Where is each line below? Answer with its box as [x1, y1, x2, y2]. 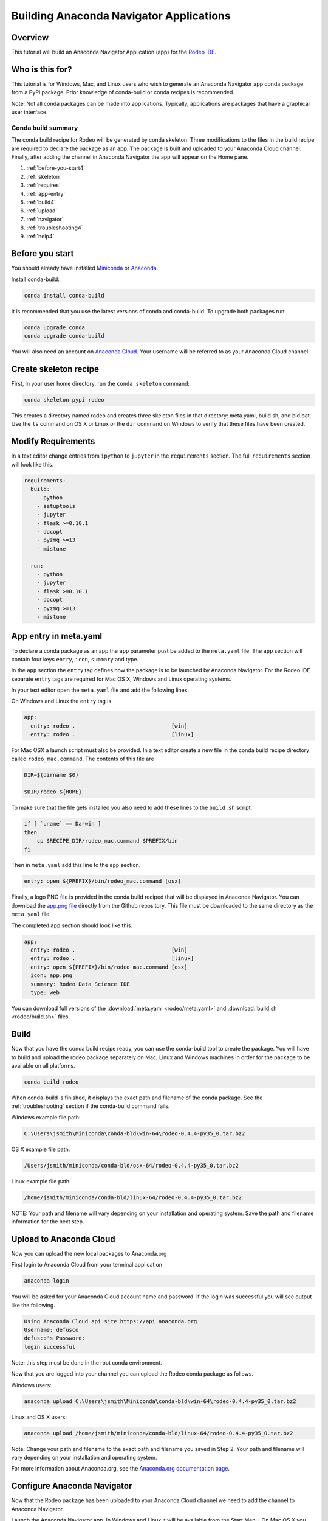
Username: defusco [24, 1326, 79, 1334]
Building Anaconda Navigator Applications [11, 9, 231, 23]
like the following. [11, 1301, 56, 1309]
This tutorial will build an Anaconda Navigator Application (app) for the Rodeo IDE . [11, 49, 217, 56]
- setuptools [36, 503, 76, 509]
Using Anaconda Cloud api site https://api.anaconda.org [24, 1318, 197, 1324]
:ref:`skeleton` [26, 173, 62, 180]
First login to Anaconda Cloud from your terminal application [11, 1261, 163, 1269]
